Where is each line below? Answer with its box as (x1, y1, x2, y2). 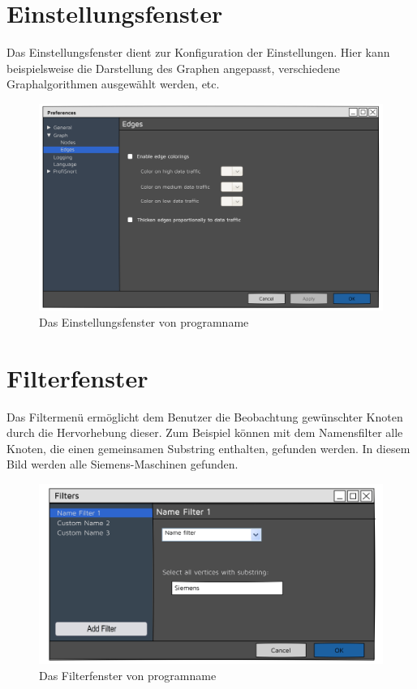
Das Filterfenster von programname (39, 667, 217, 683)
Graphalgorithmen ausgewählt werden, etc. (6, 75, 220, 92)
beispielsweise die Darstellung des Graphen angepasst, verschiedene (6, 59, 340, 76)
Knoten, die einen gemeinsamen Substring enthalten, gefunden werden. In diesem (6, 439, 411, 456)
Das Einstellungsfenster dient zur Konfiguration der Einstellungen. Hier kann (6, 44, 390, 61)
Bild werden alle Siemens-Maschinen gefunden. (6, 456, 239, 473)
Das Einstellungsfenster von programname (39, 313, 249, 330)
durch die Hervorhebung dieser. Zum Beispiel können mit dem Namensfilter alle (6, 424, 403, 441)
